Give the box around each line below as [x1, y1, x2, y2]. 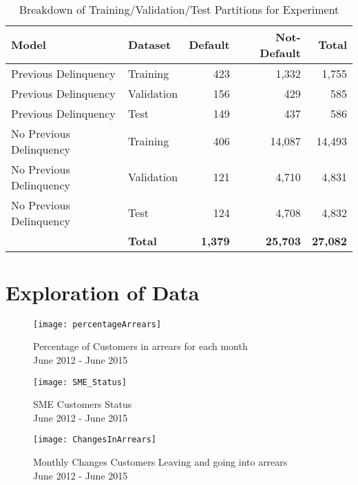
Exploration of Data [6, 278, 200, 306]
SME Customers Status [33, 397, 132, 411]
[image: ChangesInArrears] [33, 435, 156, 445]
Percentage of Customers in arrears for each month [33, 339, 248, 353]
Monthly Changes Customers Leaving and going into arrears [33, 455, 288, 469]
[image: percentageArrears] [33, 319, 162, 329]
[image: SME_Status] [33, 377, 127, 387]
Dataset [128, 37, 171, 53]
